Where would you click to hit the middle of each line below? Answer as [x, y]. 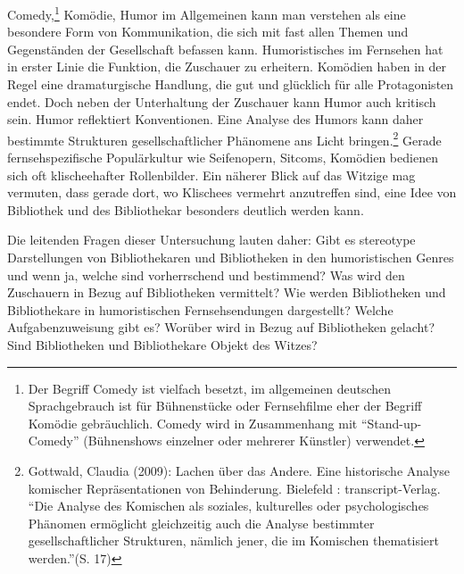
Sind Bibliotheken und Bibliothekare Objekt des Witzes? [162, 345]
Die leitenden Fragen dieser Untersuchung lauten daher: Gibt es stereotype [211, 240]
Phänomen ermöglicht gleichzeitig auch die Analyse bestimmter [201, 523]
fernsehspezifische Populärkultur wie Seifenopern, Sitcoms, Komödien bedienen [223, 158]
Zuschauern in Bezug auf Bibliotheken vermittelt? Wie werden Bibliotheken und [227, 292]
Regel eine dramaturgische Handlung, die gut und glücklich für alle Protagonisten [231, 84]
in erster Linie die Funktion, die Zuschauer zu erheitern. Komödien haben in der [227, 67]
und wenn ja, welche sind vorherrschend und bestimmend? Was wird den [206, 275]
